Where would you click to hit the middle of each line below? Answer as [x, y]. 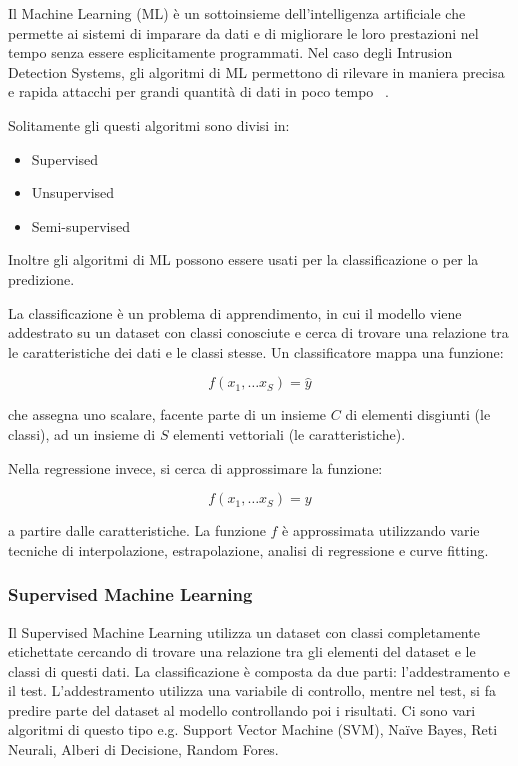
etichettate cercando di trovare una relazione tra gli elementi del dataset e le [242, 651]
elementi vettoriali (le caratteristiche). [289, 433]
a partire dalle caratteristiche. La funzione [137, 530]
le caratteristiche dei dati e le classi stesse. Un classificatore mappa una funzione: [256, 351]
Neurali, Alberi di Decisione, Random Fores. [143, 749]
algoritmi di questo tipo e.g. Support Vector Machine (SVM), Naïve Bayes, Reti [253, 729]
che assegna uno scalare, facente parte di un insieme [167, 414]
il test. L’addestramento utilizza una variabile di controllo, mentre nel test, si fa [252, 690]
